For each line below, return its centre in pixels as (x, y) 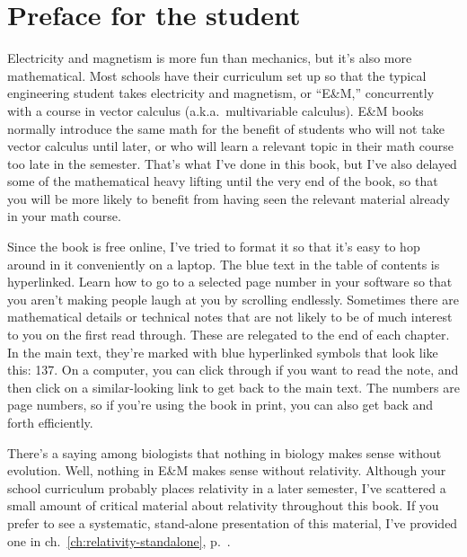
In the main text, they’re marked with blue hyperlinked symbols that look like (223, 352)
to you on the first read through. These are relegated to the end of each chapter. (229, 335)
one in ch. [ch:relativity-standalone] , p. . (119, 540)
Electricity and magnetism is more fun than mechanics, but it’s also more (210, 58)
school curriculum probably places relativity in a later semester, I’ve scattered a (227, 487)
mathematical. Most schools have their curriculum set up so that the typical (217, 75)
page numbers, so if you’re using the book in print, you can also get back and (220, 405)
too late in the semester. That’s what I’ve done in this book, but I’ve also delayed (232, 163)
